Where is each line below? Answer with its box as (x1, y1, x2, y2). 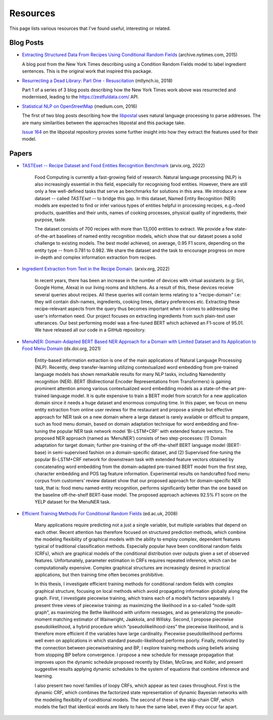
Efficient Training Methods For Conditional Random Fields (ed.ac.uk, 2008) (22, 510, 178, 516)
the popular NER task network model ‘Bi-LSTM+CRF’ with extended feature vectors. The (49, 428, 234, 434)
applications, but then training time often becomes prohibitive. (34, 572, 164, 578)
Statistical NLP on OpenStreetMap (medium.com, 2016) (22, 103, 138, 109)
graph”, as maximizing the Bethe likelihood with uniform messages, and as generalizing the (34, 609, 224, 615)
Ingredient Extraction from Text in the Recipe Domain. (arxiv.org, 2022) (22, 266, 170, 272)
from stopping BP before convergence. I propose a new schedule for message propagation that (34, 652, 234, 658)
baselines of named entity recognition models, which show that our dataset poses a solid (56, 233, 242, 239)
